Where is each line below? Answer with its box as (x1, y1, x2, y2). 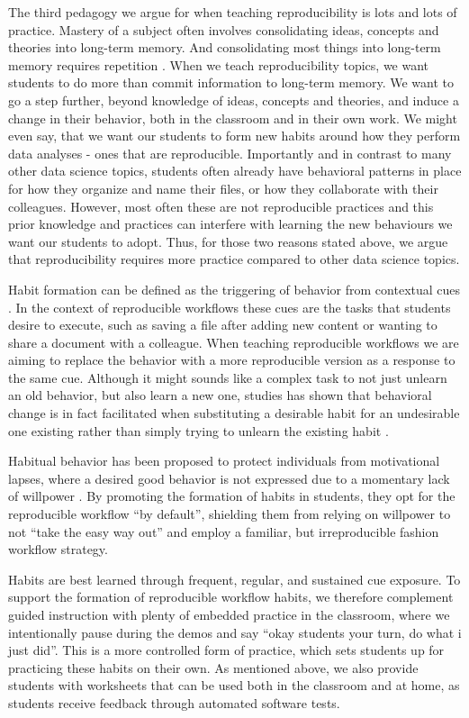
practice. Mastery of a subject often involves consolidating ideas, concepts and (8, 20, 439, 39)
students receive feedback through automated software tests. (8, 693, 340, 712)
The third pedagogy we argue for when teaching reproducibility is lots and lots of (8, 3, 457, 21)
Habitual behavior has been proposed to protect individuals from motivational (8, 451, 440, 470)
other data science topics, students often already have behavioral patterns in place (8, 161, 462, 180)
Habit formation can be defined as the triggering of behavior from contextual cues (8, 279, 461, 298)
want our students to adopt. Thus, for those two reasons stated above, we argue (8, 232, 448, 250)
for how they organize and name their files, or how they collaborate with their (8, 178, 438, 197)
